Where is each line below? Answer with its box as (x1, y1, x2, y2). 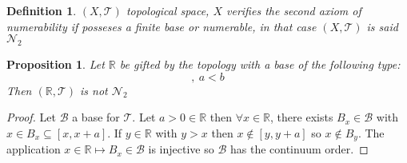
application (6, 141, 61, 157)
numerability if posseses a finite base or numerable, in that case (6, 18, 317, 34)
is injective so (148, 141, 214, 157)
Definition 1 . (6, 2, 77, 18)
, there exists (270, 109, 333, 125)
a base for (72, 109, 120, 125)
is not (80, 81, 108, 98)
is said (366, 18, 398, 34)
